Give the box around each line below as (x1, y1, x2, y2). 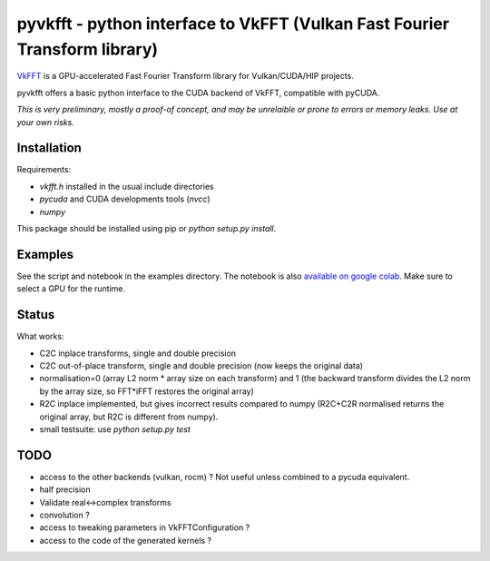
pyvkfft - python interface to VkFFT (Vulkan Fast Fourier (16, 14, 449, 34)
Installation (16, 141, 82, 156)
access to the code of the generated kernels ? (39, 535, 212, 546)
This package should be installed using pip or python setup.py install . (16, 222, 277, 233)
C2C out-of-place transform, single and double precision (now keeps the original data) (39, 359, 363, 371)
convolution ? (39, 509, 90, 520)
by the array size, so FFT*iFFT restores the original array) (39, 386, 254, 397)
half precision (39, 484, 91, 495)
